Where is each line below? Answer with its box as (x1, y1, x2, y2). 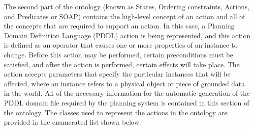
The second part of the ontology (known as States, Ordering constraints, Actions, (4, 1, 250, 11)
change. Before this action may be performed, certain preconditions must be (4, 49, 233, 59)
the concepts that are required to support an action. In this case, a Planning (4, 21, 235, 31)
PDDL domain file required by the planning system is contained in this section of (4, 97, 250, 107)
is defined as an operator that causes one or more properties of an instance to (4, 40, 238, 50)
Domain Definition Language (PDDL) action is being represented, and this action (4, 30, 251, 40)
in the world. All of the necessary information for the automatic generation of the (4, 88, 250, 98)
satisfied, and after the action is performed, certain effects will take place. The (4, 59, 240, 69)
